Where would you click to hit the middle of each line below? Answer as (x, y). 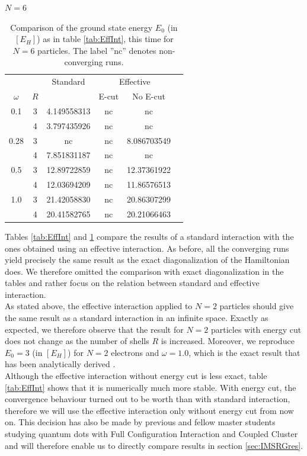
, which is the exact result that (244, 352)
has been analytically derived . (60, 364)
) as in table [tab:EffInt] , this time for (105, 39)
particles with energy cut (256, 329)
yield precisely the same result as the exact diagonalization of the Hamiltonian (147, 260)
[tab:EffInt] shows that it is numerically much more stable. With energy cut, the (151, 387)
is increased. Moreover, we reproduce (228, 341)
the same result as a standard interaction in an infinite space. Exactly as (137, 318)
